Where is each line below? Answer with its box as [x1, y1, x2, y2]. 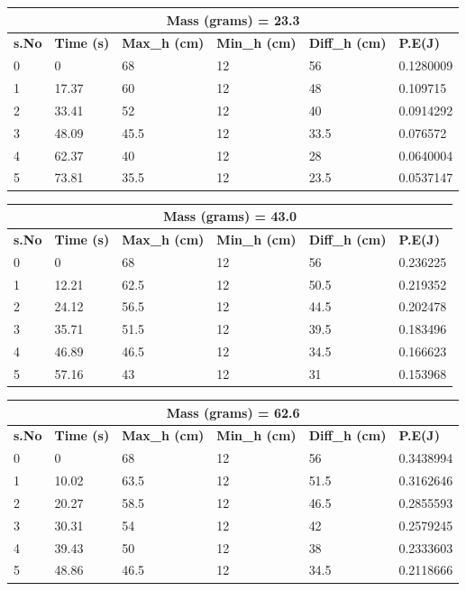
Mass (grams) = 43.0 [163, 207, 297, 225]
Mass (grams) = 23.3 [166, 10, 300, 29]
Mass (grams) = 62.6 [166, 402, 300, 421]
